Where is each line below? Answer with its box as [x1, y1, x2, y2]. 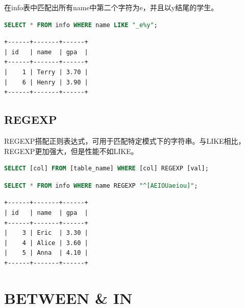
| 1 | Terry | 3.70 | [4, 68, 88, 76]
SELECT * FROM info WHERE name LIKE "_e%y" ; [4, 21, 158, 29]
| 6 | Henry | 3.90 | [4, 78, 88, 86]
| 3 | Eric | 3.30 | [4, 229, 88, 237]
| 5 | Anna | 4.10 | [4, 249, 88, 257]
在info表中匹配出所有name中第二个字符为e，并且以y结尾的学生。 [4, 2, 218, 12]
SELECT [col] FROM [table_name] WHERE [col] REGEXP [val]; [4, 165, 209, 172]
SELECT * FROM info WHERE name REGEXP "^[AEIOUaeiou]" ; [4, 182, 198, 189]
